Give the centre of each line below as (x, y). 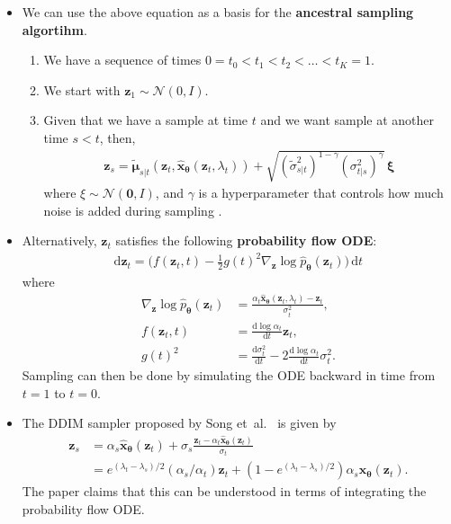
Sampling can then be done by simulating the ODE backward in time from (229, 375)
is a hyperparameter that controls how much (321, 193)
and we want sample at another (347, 120)
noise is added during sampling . (133, 210)
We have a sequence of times (122, 60)
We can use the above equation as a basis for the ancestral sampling (218, 12)
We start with (82, 89)
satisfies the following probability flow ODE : (246, 240)
